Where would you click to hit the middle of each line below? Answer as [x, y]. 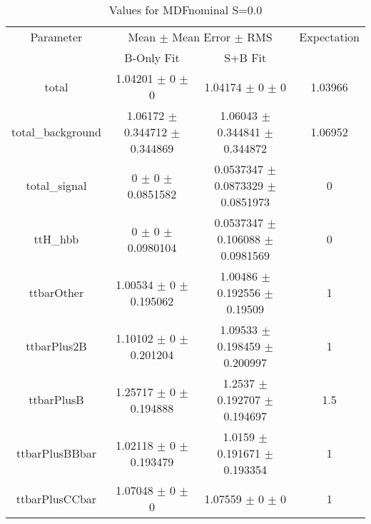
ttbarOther [56, 292]
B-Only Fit [152, 57]
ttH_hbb [56, 239]
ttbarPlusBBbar [56, 453]
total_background [56, 132]
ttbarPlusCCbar [56, 498]
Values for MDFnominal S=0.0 [185, 10]
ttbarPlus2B [56, 346]
